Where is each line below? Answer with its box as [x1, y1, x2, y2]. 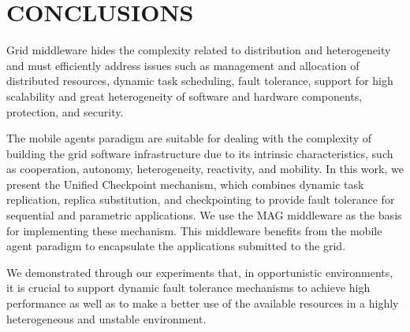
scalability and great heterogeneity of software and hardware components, [6, 87, 363, 104]
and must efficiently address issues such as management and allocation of [6, 57, 360, 73]
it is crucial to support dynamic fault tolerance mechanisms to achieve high [6, 279, 371, 296]
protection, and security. [6, 103, 124, 120]
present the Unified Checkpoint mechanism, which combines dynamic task [6, 175, 364, 192]
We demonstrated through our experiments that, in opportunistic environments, [6, 264, 393, 280]
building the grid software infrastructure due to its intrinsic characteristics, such [6, 145, 393, 161]
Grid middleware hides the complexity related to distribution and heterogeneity [6, 42, 391, 58]
